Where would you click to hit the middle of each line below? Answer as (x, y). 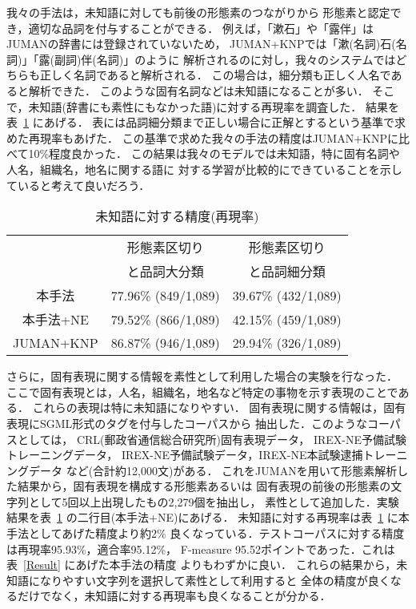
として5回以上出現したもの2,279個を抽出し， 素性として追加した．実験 (214, 501)
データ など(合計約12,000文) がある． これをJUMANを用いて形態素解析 (213, 470)
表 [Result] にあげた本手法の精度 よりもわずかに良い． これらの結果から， (202, 565)
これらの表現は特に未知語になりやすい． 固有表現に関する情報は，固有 (219, 407)
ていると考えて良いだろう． (78, 185)
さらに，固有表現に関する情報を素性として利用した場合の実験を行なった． (202, 376)
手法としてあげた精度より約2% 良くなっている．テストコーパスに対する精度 (206, 533)
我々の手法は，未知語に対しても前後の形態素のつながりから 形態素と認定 (198, 12)
